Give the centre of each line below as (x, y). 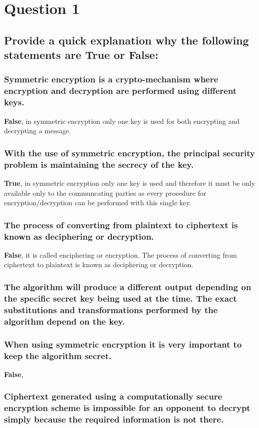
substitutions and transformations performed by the (111, 309)
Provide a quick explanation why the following (127, 40)
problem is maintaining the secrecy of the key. (99, 164)
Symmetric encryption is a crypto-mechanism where (111, 79)
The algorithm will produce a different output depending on (128, 286)
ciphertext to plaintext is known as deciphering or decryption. (99, 264)
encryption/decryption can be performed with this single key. (98, 203)
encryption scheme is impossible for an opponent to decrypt (127, 408)
